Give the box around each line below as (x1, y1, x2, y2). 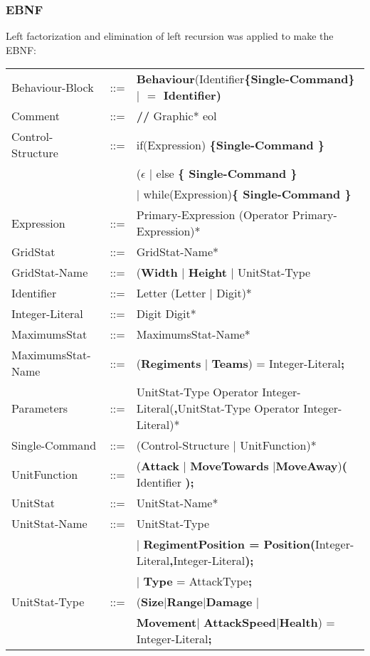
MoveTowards (190, 457, 269, 475)
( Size (136, 593, 164, 610)
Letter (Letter (136, 285, 206, 302)
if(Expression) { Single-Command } (136, 136, 324, 153)
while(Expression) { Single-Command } (143, 186, 351, 203)
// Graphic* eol (136, 107, 217, 125)
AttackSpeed (203, 614, 277, 631)
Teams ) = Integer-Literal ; (211, 354, 344, 371)
